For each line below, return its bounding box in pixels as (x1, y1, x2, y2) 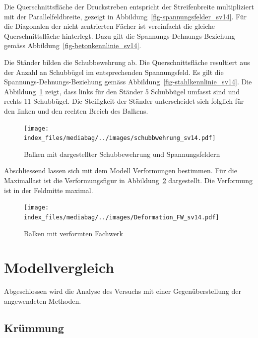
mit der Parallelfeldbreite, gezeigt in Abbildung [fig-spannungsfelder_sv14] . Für (4, 11, 247, 21)
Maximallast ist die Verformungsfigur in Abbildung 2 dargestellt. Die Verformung (4, 175, 253, 186)
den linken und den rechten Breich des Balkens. (4, 105, 148, 116)
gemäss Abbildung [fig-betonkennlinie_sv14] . (4, 40, 141, 51)
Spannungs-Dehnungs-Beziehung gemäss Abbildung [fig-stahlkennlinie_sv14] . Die (4, 76, 252, 87)
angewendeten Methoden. (4, 295, 81, 306)
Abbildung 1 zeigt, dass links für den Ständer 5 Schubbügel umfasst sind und (4, 86, 240, 96)
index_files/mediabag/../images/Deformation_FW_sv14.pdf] (24, 213, 219, 221)
